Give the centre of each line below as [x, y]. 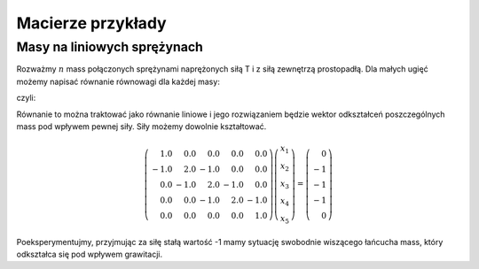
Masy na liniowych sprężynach [110, 47]
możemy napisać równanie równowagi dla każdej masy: [118, 81]
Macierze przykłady [92, 23]
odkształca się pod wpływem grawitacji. [90, 254]
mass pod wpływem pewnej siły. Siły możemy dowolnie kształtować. [141, 126]
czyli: [26, 98]
